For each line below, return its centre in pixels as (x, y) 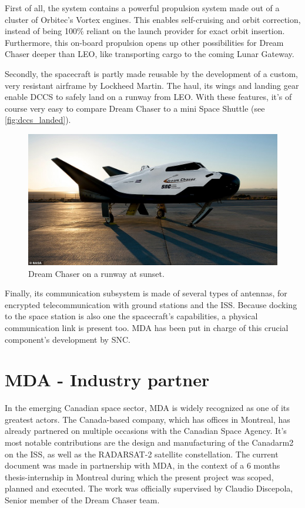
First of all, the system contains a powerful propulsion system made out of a (142, 8)
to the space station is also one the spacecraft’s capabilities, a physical (131, 316)
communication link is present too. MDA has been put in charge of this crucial (147, 327)
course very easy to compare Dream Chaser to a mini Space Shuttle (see (135, 108)
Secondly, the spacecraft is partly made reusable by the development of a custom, (151, 73)
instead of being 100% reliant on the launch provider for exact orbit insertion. (145, 31)
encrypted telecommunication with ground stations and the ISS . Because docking (151, 304)
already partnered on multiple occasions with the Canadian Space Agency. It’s (146, 431)
